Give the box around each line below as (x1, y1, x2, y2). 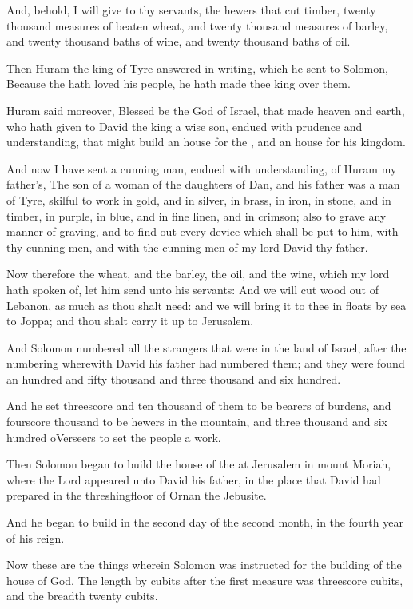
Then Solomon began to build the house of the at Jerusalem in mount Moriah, (6, 456, 391, 472)
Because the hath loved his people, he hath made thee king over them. (6, 75, 351, 92)
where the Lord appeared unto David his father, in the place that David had (6, 471, 381, 488)
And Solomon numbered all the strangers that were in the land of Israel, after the (6, 339, 407, 356)
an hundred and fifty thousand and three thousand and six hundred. (6, 370, 341, 387)
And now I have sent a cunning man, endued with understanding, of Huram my (6, 160, 397, 177)
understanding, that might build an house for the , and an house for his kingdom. (6, 133, 406, 150)
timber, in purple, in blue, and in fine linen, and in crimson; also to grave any (6, 207, 387, 224)
